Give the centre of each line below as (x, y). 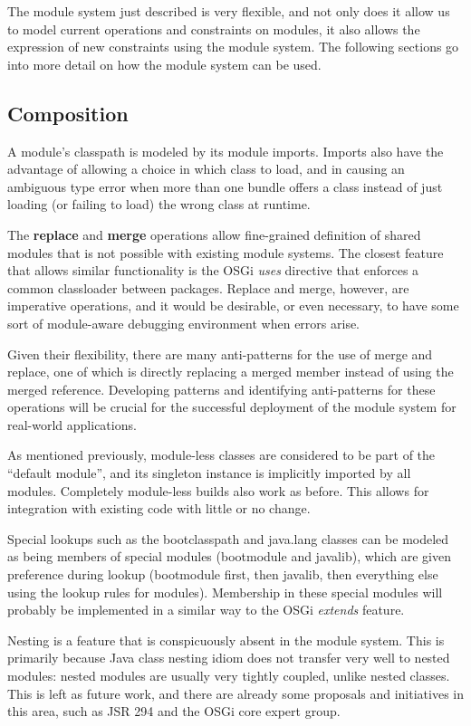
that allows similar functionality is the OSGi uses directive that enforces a (213, 270)
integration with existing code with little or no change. (159, 508)
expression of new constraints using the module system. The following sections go (233, 47)
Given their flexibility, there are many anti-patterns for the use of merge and (220, 353)
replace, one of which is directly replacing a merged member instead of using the (231, 372)
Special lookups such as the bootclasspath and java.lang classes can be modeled (228, 538)
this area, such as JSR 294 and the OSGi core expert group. (174, 711)
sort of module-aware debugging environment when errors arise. (184, 323)
